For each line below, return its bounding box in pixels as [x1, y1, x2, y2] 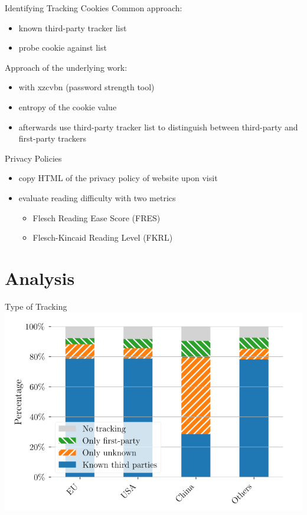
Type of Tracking [5, 300, 67, 312]
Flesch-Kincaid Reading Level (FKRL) [32, 231, 173, 244]
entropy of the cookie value [18, 100, 117, 113]
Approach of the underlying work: [5, 61, 128, 73]
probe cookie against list [18, 41, 107, 54]
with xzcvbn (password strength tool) [18, 81, 155, 93]
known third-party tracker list [18, 21, 127, 34]
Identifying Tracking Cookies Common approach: [5, 2, 182, 14]
